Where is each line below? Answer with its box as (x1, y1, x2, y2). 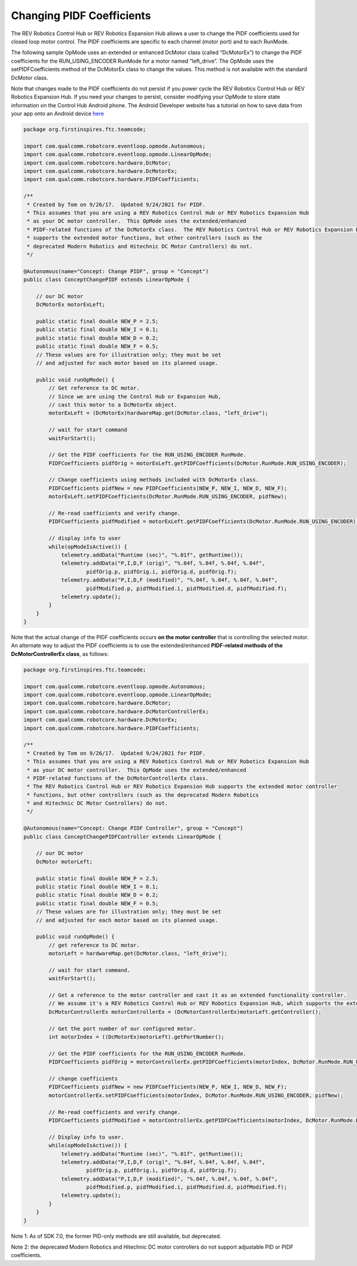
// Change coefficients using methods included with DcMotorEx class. (48, 476, 259, 483)
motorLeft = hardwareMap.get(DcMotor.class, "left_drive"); (48, 950, 228, 957)
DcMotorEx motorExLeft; (36, 301, 105, 308)
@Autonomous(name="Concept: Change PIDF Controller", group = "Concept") (23, 825, 243, 832)
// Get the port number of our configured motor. (48, 1025, 196, 1032)
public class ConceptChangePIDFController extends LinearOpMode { (23, 833, 221, 840)
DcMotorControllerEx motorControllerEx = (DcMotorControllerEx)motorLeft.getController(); (48, 1008, 322, 1015)
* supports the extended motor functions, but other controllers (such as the (27, 234, 262, 242)
